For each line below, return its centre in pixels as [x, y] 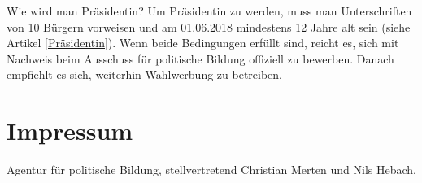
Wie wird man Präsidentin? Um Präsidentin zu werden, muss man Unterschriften [209, 11]
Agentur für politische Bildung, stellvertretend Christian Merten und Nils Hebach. [212, 170]
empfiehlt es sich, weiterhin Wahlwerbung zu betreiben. [145, 74]
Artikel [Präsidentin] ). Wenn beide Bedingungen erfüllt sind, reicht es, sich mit [203, 43]
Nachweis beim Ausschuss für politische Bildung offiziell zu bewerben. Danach [200, 58]
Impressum [70, 131]
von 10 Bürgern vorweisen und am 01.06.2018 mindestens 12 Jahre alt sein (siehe [209, 26]
